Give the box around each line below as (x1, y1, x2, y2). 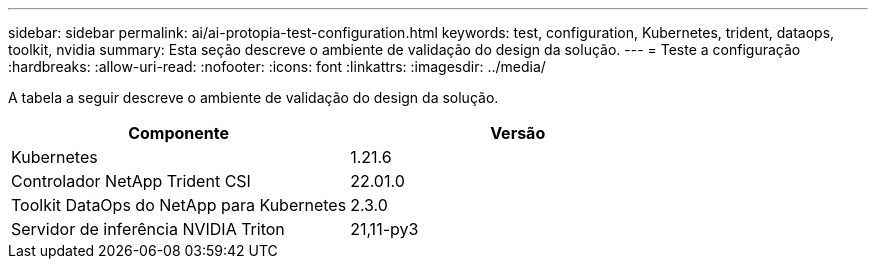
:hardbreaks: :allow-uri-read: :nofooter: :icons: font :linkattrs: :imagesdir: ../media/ (8, 58, 546, 75)
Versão (490, 123, 546, 143)
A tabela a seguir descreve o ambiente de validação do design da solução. (8, 89, 499, 106)
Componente (128, 123, 229, 143)
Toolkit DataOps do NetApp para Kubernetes (11, 195, 347, 215)
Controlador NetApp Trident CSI (11, 171, 251, 191)
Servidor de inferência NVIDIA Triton (11, 219, 285, 239)
